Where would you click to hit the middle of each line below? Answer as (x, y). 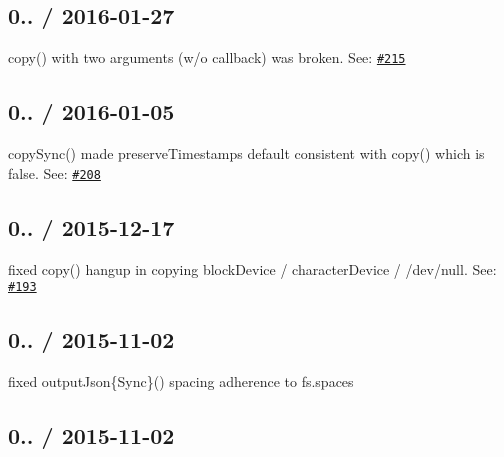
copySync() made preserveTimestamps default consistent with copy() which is (246, 153)
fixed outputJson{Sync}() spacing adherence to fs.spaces (181, 380)
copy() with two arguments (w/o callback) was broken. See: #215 (207, 57)
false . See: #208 (54, 172)
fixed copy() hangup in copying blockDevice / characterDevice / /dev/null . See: (252, 268)
